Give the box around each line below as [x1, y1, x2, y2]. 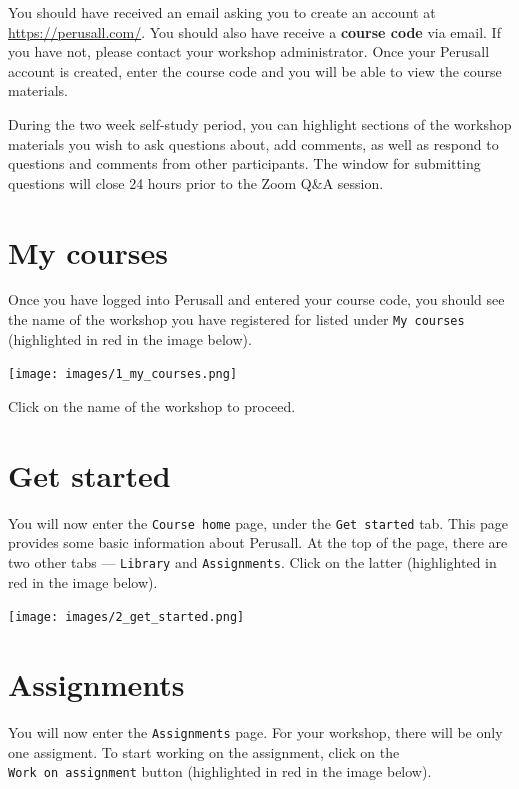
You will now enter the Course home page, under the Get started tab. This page [8, 512, 508, 533]
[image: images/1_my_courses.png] [8, 367, 238, 382]
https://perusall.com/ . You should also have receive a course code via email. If [8, 21, 501, 42]
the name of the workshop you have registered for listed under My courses [8, 309, 465, 330]
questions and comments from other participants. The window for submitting [8, 153, 481, 174]
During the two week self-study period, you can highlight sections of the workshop [8, 113, 512, 134]
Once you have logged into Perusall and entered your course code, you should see [8, 289, 505, 310]
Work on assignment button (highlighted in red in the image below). [8, 761, 432, 782]
